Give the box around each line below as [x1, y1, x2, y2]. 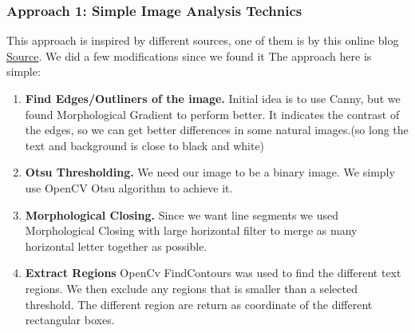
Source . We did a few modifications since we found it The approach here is [6, 47, 372, 64]
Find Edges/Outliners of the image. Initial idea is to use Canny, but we [25, 90, 401, 106]
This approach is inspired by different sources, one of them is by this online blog [6, 32, 399, 49]
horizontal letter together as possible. [25, 237, 207, 254]
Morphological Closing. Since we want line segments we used [25, 206, 338, 223]
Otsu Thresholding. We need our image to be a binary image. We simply [25, 164, 395, 180]
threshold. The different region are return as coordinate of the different [25, 295, 373, 312]
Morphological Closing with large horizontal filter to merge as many [25, 222, 358, 239]
